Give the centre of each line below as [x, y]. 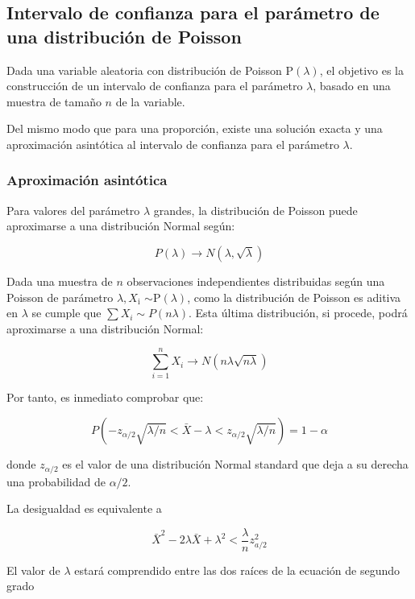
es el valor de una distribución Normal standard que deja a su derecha [235, 464]
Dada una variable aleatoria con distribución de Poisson [144, 70]
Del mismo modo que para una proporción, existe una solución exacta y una [195, 128]
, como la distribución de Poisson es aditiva [294, 297]
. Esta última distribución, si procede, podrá [298, 313]
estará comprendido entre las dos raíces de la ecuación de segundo [237, 570]
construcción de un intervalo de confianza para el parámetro [155, 86]
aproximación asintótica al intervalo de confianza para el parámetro [173, 144]
